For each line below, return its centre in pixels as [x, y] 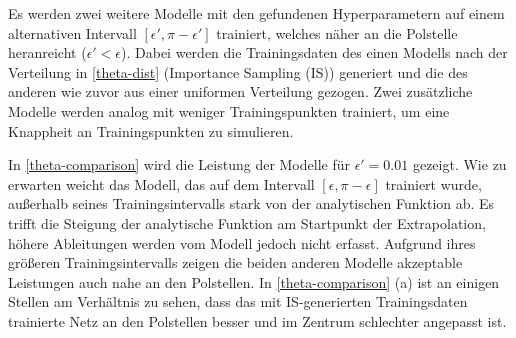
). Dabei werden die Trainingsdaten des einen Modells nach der [314, 52]
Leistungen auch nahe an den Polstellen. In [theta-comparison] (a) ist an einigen [254, 281]
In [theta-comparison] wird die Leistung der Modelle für [179, 164]
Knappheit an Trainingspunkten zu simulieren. [151, 130]
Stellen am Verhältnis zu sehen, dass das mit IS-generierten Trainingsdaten [238, 301]
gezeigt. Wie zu [459, 164]
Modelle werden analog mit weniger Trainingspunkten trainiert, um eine [229, 110]
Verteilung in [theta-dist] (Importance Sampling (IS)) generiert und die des [238, 71]
